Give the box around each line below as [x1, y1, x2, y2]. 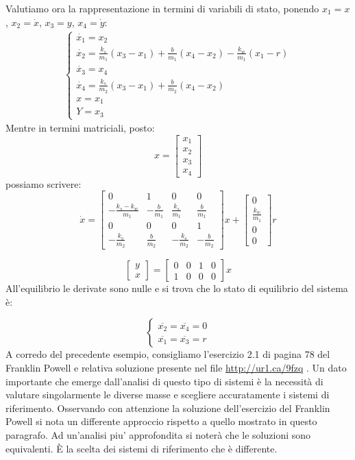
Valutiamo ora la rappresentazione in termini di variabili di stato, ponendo [5, 1, 319, 15]
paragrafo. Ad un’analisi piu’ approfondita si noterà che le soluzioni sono [5, 427, 311, 441]
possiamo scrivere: [5, 176, 82, 191]
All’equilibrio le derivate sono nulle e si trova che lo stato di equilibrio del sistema [5, 281, 348, 295]
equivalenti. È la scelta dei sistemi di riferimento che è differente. [5, 441, 278, 455]
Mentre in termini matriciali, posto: [5, 121, 155, 135]
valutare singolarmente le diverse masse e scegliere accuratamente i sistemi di [5, 387, 330, 402]
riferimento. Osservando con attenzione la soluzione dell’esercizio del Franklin [5, 400, 330, 415]
